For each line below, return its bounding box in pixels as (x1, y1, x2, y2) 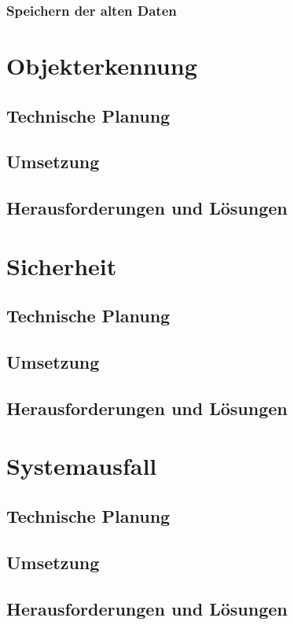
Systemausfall (6, 450, 157, 482)
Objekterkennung (6, 50, 197, 82)
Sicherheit (6, 249, 117, 281)
